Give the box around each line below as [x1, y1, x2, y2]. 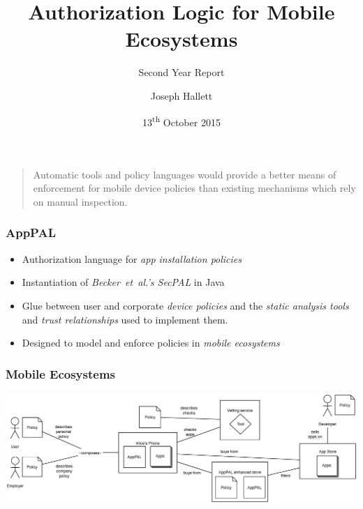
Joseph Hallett [150, 88, 213, 102]
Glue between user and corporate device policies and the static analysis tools [22, 298, 349, 312]
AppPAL [6, 224, 56, 241]
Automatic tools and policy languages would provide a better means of [33, 167, 336, 181]
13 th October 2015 [142, 112, 221, 129]
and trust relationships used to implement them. [22, 312, 228, 326]
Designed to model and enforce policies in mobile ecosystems [22, 335, 280, 350]
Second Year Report [138, 65, 225, 79]
